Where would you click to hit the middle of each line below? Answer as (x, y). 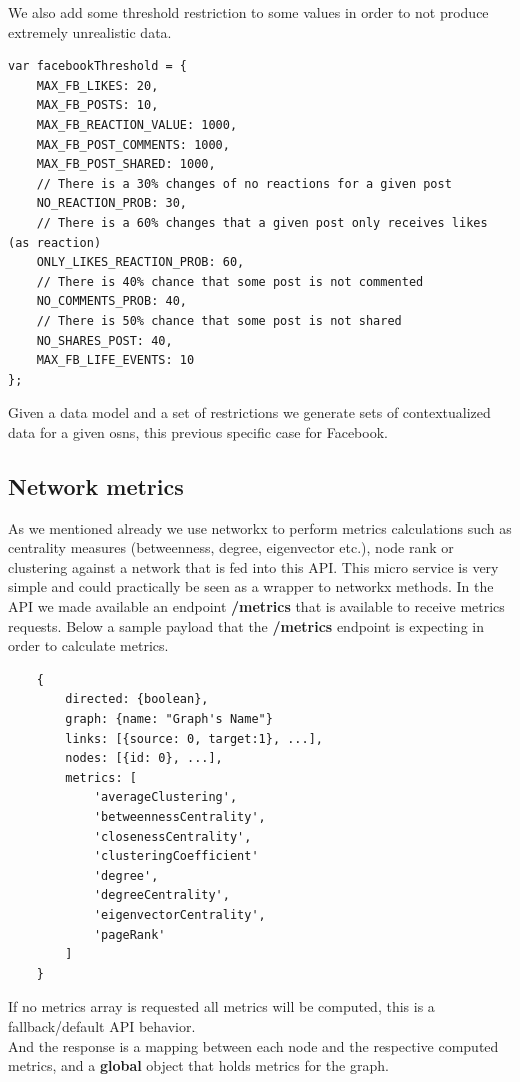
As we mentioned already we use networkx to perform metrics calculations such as (260, 527)
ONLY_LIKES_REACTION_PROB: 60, (140, 262)
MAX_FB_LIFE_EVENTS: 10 (115, 360)
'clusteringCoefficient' (176, 856)
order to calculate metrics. (88, 645)
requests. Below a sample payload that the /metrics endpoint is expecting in (246, 625)
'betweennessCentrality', (179, 816)
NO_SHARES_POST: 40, (104, 340)
